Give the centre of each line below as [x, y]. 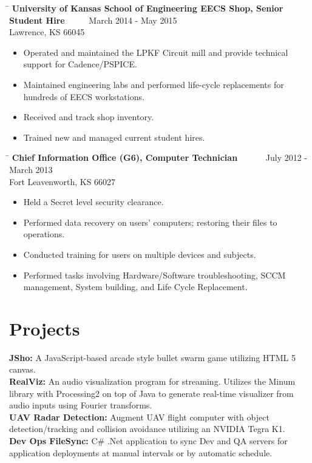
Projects [45, 328]
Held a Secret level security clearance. [93, 202]
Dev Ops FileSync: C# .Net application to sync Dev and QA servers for [148, 440]
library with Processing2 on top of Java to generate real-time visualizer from [151, 393]
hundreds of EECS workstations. [84, 96]
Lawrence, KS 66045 [47, 32]
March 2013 [31, 169]
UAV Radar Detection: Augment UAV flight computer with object [139, 417]
